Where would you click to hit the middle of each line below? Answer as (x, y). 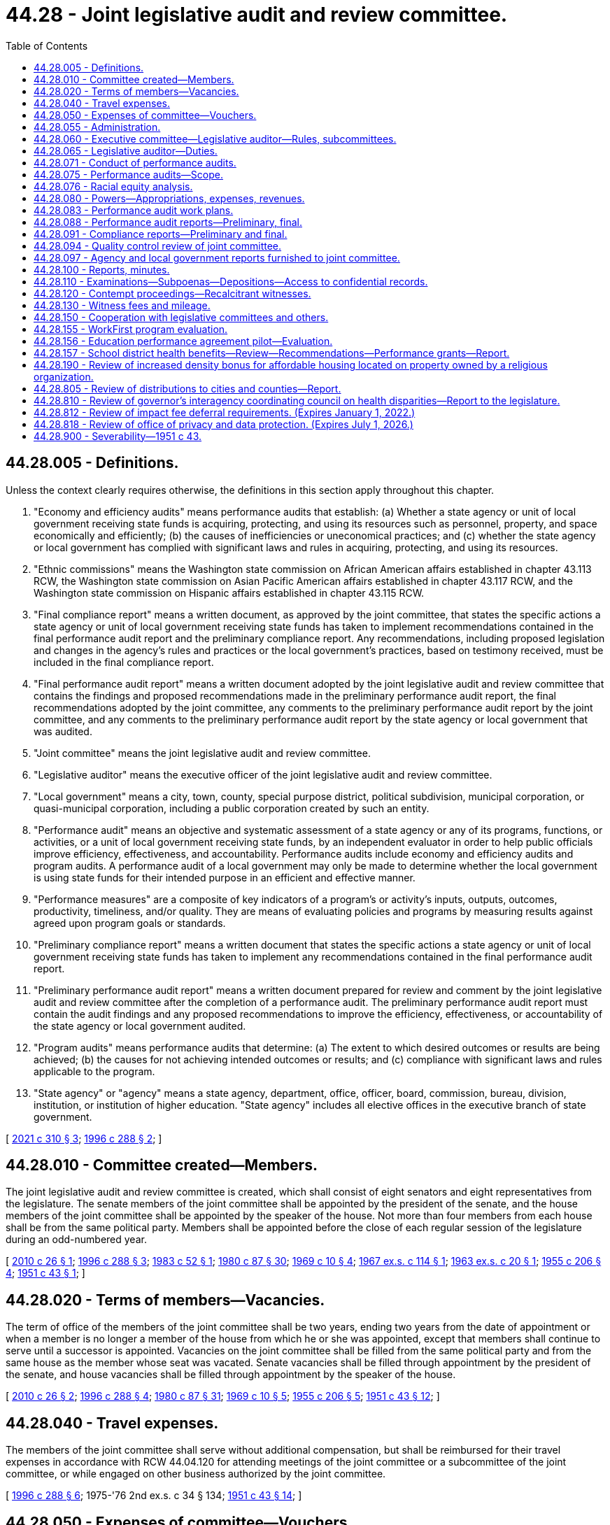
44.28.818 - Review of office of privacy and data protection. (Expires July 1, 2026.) (224, 424)
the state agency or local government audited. (140, 1026)
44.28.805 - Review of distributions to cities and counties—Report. (187, 388)
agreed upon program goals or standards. (130, 923)
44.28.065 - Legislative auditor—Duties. (126, 150)
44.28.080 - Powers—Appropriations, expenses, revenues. (169, 198)
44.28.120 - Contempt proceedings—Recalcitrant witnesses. (172, 293)
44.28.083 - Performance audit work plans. (134, 210)
